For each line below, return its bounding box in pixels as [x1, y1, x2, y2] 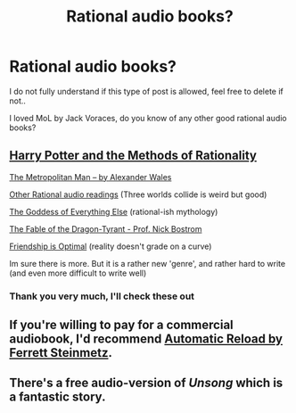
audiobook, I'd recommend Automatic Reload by [9, 332, 284, 347]
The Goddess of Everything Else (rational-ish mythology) [9, 206, 218, 217]
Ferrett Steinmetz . [9, 345, 113, 360]
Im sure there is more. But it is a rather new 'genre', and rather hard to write [9, 258, 286, 268]
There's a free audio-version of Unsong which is [9, 376, 284, 391]
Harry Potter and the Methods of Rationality [9, 148, 257, 163]
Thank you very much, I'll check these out [9, 290, 194, 302]
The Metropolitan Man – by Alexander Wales [9, 171, 172, 182]
